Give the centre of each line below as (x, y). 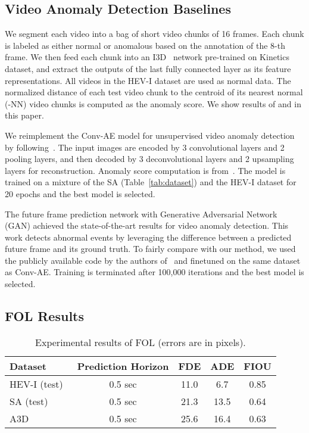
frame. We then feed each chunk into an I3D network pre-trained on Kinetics (147, 57)
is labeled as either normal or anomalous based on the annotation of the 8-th (145, 45)
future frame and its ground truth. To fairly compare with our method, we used (150, 249)
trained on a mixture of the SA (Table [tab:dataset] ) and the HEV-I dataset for (151, 182)
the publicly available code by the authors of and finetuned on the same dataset (153, 260)
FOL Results (45, 316)
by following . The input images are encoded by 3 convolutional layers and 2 (145, 147)
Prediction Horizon (123, 366)
